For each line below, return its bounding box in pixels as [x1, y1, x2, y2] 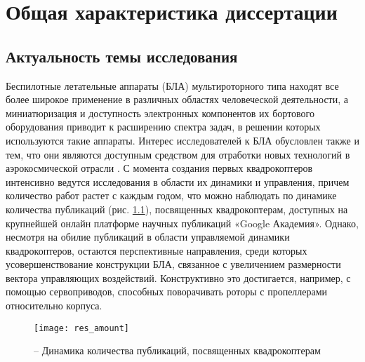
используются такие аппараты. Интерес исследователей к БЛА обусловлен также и [6, 133, 359, 147]
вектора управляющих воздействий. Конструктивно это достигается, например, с [6, 270, 351, 285]
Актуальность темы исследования [6, 45, 238, 67]
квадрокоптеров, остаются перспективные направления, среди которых [6, 243, 307, 257]
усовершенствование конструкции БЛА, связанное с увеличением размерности [6, 257, 341, 271]
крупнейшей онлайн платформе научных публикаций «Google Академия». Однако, [6, 215, 359, 230]
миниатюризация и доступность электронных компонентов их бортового [6, 105, 315, 120]
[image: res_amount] [34, 323, 130, 333]
